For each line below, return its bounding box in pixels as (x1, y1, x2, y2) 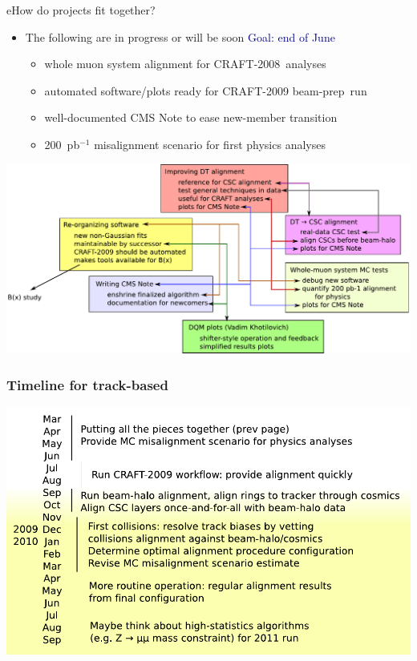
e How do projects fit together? (6, 2, 156, 18)
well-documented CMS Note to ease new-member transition (44, 109, 338, 126)
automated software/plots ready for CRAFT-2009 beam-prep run (44, 82, 367, 99)
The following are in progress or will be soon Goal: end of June (25, 28, 335, 45)
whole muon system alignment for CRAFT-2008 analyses (44, 55, 326, 72)
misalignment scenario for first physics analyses (94, 135, 326, 152)
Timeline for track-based (6, 374, 168, 394)
